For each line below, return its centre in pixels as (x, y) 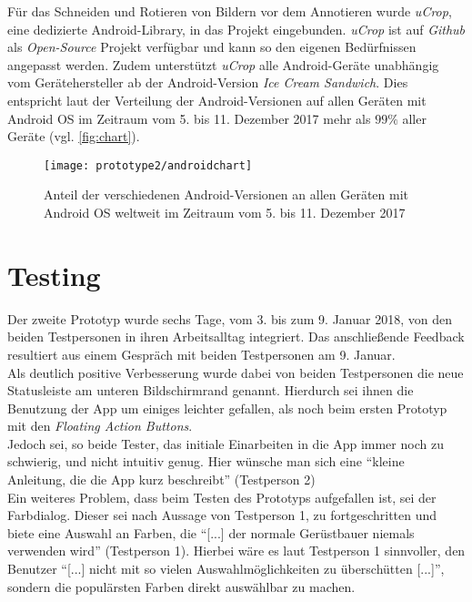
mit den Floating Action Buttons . (100, 426)
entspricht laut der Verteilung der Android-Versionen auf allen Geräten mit (217, 100)
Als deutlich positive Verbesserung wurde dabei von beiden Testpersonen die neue (236, 372)
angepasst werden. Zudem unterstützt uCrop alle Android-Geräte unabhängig (223, 64)
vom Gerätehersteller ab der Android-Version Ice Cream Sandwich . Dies (208, 82)
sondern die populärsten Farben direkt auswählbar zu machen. (181, 586)
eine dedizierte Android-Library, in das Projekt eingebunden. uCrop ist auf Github (236, 29)
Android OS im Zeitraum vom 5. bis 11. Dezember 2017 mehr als (189, 118)
